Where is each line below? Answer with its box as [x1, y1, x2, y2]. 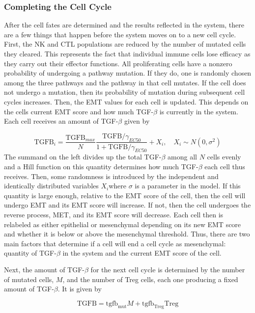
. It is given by [57, 284, 102, 294]
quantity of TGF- [4, 248, 57, 258]
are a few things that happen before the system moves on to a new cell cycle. [4, 29, 236, 39]
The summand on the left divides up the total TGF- [4, 152, 162, 162]
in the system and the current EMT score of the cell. [62, 248, 222, 258]
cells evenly [207, 152, 241, 162]
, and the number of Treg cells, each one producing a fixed [62, 274, 238, 284]
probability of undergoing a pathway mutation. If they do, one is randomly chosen [4, 68, 252, 78]
